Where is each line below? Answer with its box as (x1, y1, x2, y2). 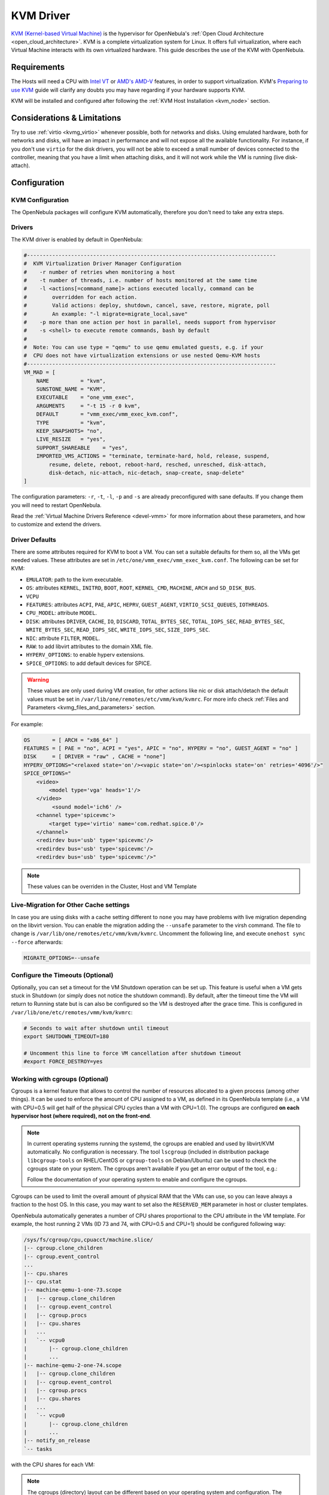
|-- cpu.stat (23, 1278, 62, 1285)
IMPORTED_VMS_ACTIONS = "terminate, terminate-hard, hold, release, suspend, (36, 453, 270, 460)
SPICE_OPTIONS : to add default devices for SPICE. (26, 660, 152, 667)
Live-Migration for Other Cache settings (11, 901, 130, 909)
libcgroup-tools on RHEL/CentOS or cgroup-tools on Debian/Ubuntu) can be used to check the (27, 1157, 276, 1164)
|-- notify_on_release (23, 1437, 90, 1444)
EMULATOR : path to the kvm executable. (26, 576, 123, 583)
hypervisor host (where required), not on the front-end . (11, 1112, 152, 1119)
